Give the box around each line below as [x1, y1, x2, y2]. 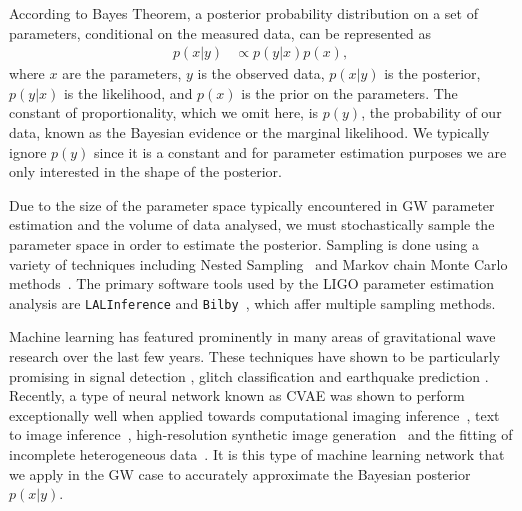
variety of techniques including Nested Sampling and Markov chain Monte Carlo [9, 253, 508, 274]
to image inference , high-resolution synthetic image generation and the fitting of [9, 424, 513, 445]
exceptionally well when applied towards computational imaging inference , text [9, 404, 500, 425]
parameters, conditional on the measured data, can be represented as [9, 22, 432, 43]
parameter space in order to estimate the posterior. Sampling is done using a [9, 233, 479, 254]
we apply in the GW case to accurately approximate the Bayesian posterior [9, 463, 471, 484]
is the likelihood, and [63, 82, 193, 103]
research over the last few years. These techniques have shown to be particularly [9, 346, 501, 366]
